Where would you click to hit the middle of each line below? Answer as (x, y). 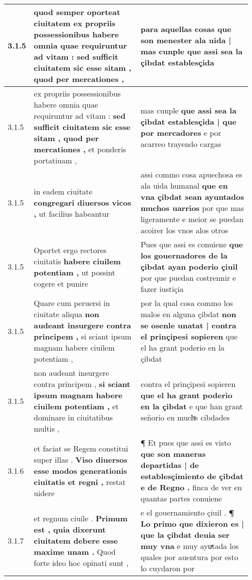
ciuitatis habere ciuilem (77, 261)
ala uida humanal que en (184, 185)
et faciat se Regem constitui (81, 448)
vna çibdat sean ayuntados (192, 197)
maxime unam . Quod (75, 551)
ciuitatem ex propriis (75, 23)
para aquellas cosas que (186, 29)
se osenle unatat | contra (189, 325)
